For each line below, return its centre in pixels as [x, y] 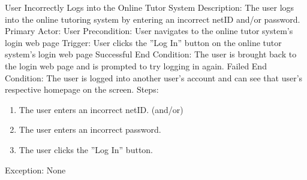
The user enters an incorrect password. [90, 129]
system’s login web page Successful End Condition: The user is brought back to [151, 54]
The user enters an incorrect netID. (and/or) [101, 109]
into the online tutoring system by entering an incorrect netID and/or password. [153, 19]
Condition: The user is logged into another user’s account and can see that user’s [154, 77]
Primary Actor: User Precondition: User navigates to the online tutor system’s [149, 31]
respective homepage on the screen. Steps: [82, 89]
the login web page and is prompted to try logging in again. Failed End [136, 65]
